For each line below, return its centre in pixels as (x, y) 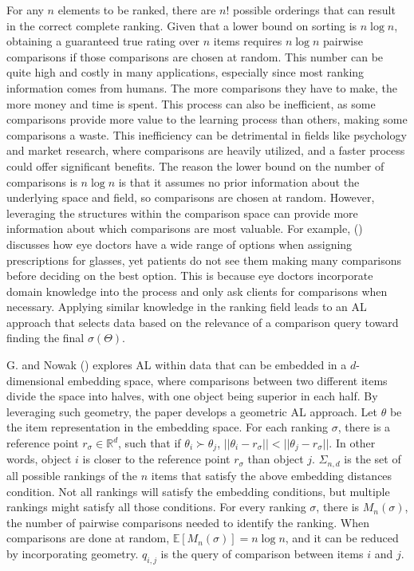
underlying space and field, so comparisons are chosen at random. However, (191, 197)
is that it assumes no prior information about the (239, 181)
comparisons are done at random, (88, 538)
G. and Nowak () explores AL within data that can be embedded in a (177, 365)
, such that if (150, 443)
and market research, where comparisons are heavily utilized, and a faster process (206, 150)
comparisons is (42, 181)
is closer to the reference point (156, 459)
